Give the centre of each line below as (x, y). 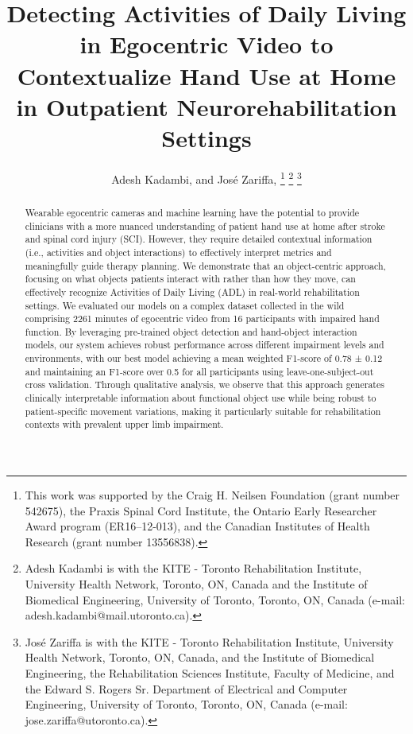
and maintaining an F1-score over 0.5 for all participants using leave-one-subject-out (199, 371)
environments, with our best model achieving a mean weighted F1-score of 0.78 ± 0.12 (204, 358)
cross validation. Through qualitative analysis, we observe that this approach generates (205, 384)
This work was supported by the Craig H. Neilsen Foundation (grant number (212, 495)
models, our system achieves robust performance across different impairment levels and (205, 345)
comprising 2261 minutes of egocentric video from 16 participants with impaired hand (202, 318)
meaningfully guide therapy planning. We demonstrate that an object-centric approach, (205, 265)
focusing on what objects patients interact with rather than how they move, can (190, 279)
